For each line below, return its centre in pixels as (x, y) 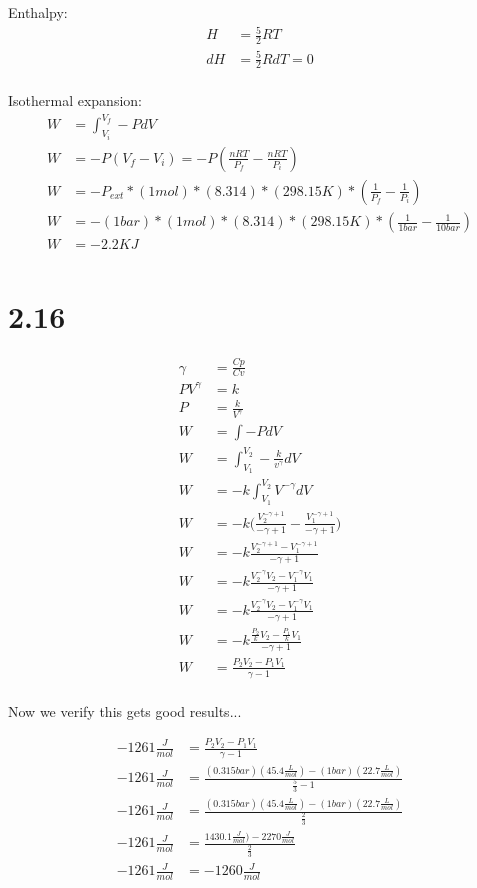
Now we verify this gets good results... (125, 710)
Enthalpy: (38, 12)
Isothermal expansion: (75, 100)
